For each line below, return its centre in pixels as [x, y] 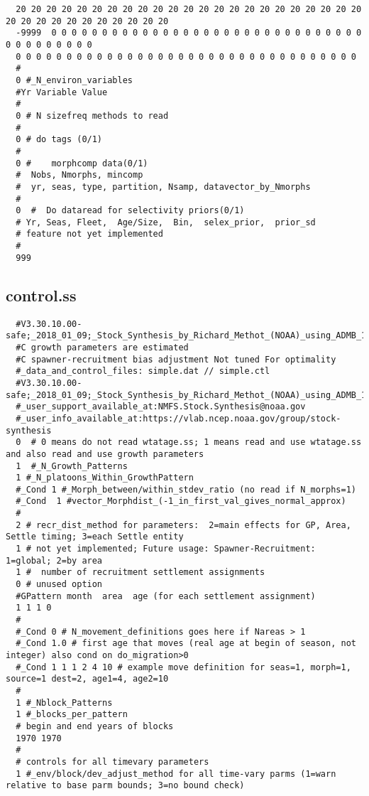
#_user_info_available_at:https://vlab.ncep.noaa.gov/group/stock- [178, 418]
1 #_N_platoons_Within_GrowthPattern [105, 478]
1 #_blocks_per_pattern [72, 715]
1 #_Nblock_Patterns [64, 703]
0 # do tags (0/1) [59, 140]
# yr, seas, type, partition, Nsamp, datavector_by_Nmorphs [163, 187]
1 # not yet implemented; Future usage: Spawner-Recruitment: [166, 549]
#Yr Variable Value [62, 92]
